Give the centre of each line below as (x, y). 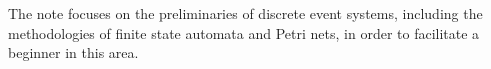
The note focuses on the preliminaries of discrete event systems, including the (245, 13)
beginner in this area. (73, 52)
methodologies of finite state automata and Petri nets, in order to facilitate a (244, 32)
